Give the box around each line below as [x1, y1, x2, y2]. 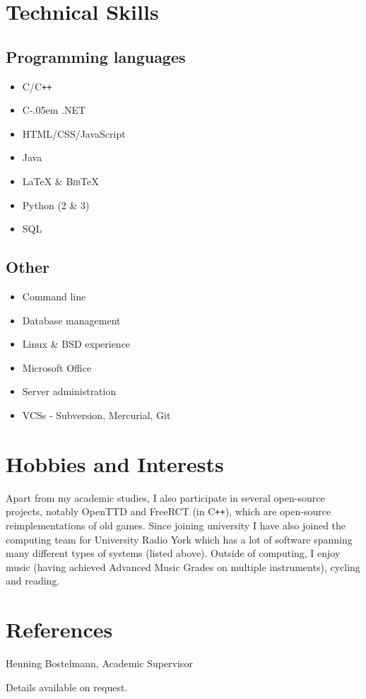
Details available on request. [6, 679, 128, 694]
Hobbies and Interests [6, 449, 224, 478]
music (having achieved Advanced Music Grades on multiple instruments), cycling [6, 559, 360, 574]
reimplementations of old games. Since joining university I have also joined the [6, 517, 346, 532]
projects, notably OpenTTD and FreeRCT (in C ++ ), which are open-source [6, 504, 331, 519]
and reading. [6, 573, 60, 588]
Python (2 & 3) [22, 197, 90, 212]
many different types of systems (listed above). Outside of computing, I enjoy [6, 546, 341, 560]
